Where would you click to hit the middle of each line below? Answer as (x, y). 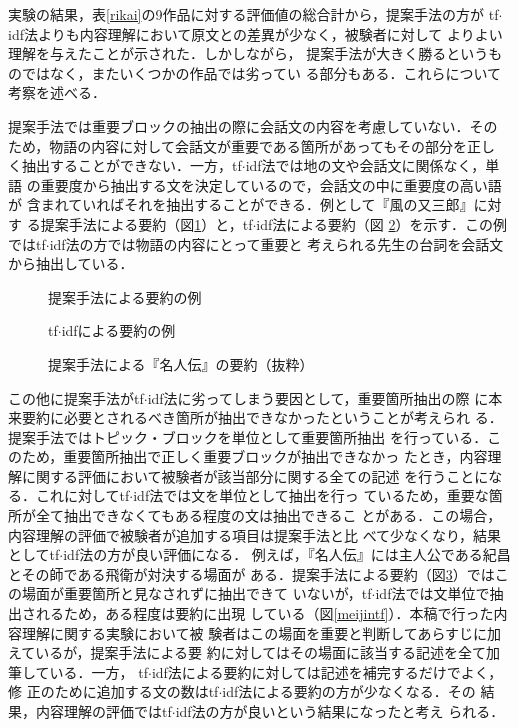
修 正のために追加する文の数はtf (113, 691)
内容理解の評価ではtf (103, 711)
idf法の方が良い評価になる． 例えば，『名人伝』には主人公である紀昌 (287, 554)
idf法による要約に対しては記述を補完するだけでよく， (327, 671)
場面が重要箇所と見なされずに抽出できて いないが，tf (196, 593)
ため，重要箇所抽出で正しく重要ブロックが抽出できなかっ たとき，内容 (254, 456)
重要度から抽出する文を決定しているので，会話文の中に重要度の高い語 (271, 184)
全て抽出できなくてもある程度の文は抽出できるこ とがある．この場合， (268, 515)
